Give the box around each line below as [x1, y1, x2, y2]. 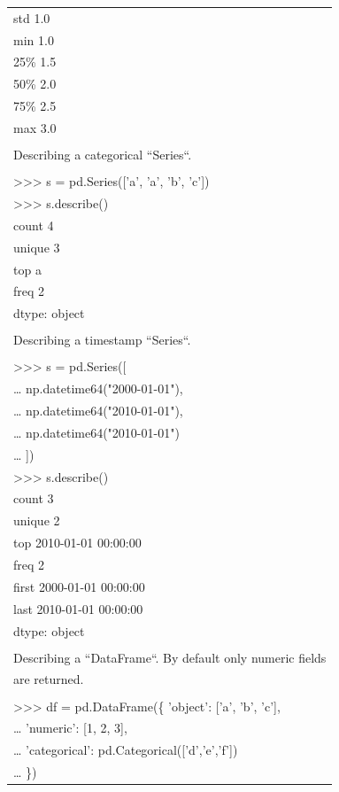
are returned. [13, 670, 84, 688]
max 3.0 [13, 118, 57, 136]
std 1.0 [13, 8, 50, 27]
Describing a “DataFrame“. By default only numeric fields [13, 648, 327, 666]
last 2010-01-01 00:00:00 [13, 599, 143, 617]
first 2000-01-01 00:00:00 [13, 577, 145, 595]
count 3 [13, 489, 54, 508]
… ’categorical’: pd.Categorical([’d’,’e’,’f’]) [13, 741, 238, 759]
